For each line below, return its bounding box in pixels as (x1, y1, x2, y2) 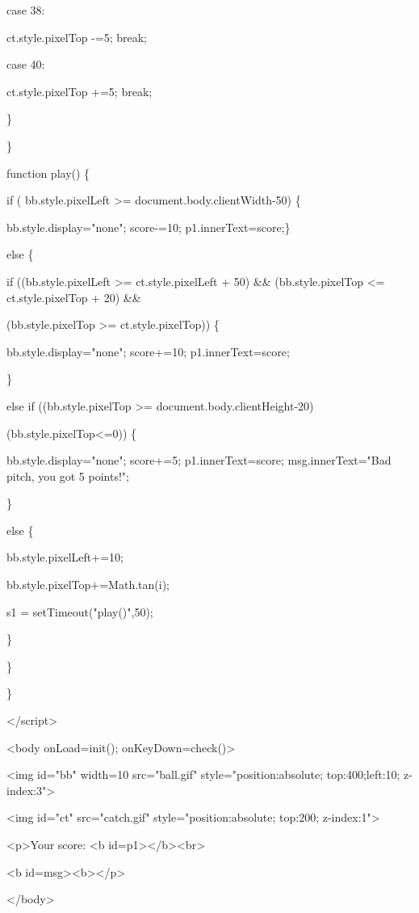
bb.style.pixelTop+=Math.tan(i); (6, 576, 170, 593)
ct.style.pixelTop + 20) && (6, 288, 141, 305)
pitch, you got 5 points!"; (6, 467, 129, 484)
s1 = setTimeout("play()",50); (6, 603, 153, 620)
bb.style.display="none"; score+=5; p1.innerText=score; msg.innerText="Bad (6, 452, 392, 469)
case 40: (6, 56, 45, 73)
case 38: (6, 2, 45, 18)
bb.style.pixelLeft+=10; (6, 549, 124, 566)
